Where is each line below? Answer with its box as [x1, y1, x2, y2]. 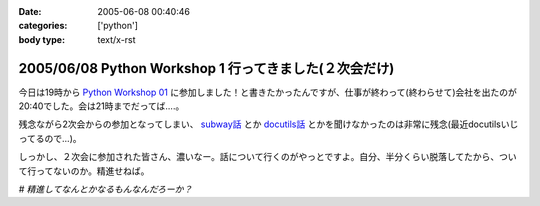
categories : [18, 20, 68, 32]
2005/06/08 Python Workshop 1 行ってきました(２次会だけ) [18, 60, 395, 77]
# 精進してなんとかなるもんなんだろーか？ [18, 183, 193, 195]
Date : [18, 6, 42, 17]
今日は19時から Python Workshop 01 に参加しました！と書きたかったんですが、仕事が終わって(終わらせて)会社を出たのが [18, 86, 517, 98]
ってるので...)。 [18, 132, 82, 144]
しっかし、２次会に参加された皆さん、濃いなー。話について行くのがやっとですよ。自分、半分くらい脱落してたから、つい [18, 151, 517, 163]
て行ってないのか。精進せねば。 [18, 165, 150, 177]
